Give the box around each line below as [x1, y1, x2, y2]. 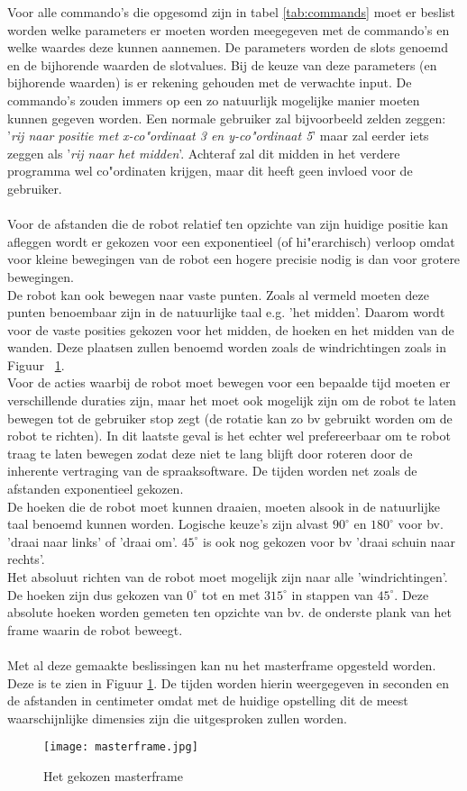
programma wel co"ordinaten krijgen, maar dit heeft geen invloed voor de [7, 161, 413, 180]
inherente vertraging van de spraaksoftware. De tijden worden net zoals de [7, 461, 417, 480]
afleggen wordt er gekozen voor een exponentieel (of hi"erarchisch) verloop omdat [7, 232, 455, 250]
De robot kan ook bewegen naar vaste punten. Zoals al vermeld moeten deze [7, 285, 429, 304]
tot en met [201, 585, 261, 604]
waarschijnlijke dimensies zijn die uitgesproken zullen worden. [7, 708, 347, 727]
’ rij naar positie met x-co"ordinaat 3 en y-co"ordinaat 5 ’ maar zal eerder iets [7, 126, 429, 145]
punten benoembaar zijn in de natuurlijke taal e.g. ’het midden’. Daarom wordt [7, 303, 445, 322]
